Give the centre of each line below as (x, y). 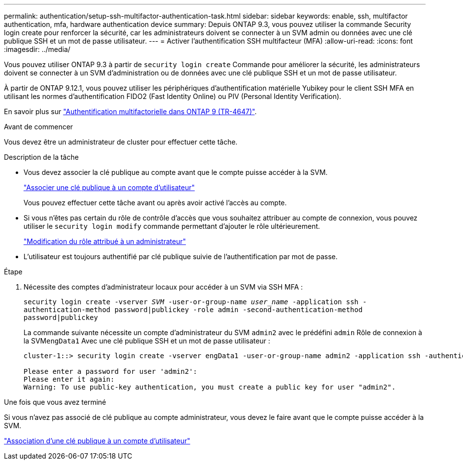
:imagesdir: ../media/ (37, 49)
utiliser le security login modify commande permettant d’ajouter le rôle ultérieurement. (172, 226)
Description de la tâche (41, 157)
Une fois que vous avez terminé (55, 402)
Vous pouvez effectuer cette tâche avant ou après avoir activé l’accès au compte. (155, 203)
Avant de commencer (39, 127)
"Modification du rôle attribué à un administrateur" (105, 241)
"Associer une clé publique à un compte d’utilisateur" (109, 187)
